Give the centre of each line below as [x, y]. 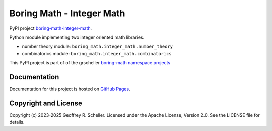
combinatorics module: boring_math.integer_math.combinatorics [97, 53]
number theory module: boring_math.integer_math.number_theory [97, 46]
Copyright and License [46, 103]
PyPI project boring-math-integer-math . [51, 28]
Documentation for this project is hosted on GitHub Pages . [70, 89]
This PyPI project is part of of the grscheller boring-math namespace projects [90, 63]
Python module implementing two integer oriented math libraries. [77, 37]
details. [17, 122]
